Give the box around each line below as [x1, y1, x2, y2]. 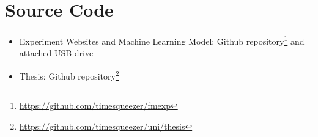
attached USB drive [19, 46, 94, 59]
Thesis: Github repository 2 [19, 67, 119, 82]
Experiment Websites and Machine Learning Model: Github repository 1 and [19, 33, 305, 47]
